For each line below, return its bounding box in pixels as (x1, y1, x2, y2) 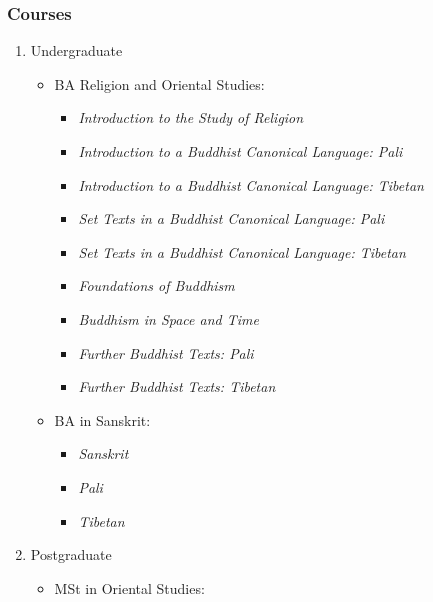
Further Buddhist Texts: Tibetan (78, 376, 276, 397)
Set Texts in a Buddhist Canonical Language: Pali (78, 208, 385, 229)
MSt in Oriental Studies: (54, 577, 205, 598)
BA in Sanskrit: (54, 409, 151, 430)
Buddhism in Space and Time (78, 308, 259, 329)
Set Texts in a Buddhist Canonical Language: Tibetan (78, 241, 406, 262)
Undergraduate (30, 40, 123, 61)
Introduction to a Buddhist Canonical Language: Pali (78, 141, 403, 161)
